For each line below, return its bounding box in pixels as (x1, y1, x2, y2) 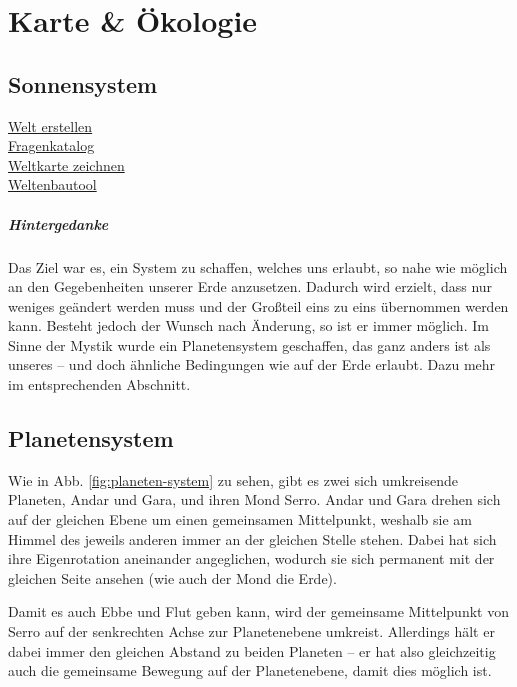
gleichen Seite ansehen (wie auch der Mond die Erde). (8, 567, 337, 588)
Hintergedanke (8, 213, 109, 234)
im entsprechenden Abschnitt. (8, 374, 191, 395)
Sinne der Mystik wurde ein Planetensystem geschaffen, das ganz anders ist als (8, 334, 491, 355)
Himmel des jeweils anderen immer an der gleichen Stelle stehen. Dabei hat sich (8, 528, 497, 549)
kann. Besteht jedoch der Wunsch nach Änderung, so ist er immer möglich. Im (8, 315, 489, 336)
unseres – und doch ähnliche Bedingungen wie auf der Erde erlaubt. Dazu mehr (8, 354, 496, 375)
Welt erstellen (8, 115, 93, 136)
